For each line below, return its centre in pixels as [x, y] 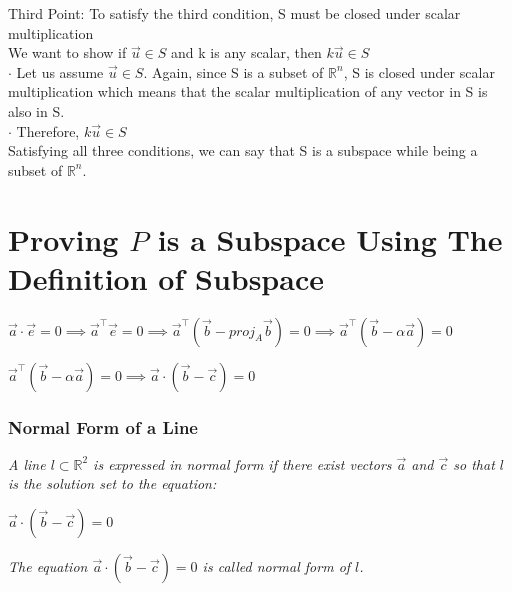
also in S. [36, 110]
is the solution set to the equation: [112, 483]
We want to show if [67, 52]
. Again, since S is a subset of [233, 71]
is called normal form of [276, 566]
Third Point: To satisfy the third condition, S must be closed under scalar [234, 13]
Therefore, [48, 130]
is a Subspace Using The [330, 238]
